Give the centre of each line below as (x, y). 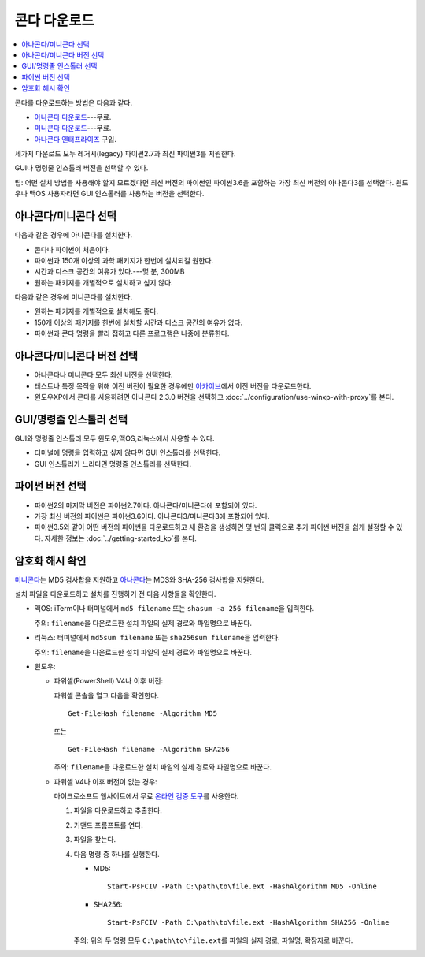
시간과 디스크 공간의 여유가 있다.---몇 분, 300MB (109, 271)
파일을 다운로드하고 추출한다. (118, 810)
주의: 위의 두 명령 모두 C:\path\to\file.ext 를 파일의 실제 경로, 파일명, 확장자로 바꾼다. (213, 940)
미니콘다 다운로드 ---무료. (73, 128)
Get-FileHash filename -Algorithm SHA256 (149, 749)
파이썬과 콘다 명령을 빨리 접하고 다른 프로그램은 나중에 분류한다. (132, 333)
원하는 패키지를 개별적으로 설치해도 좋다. (96, 311)
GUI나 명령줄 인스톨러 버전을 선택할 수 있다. (81, 168)
